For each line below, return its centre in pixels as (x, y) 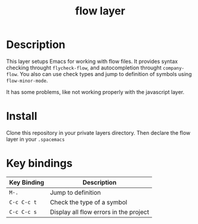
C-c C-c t (23, 202)
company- (174, 68)
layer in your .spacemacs (35, 139)
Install (22, 116)
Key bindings (39, 164)
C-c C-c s (23, 212)
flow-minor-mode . (27, 80)
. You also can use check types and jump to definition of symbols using (104, 74)
